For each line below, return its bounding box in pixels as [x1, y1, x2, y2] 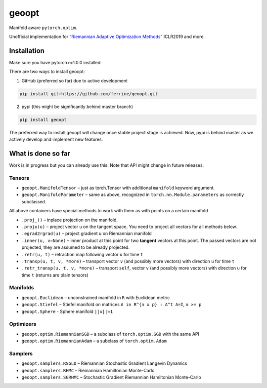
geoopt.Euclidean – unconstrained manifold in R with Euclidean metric [21, 294, 170, 301]
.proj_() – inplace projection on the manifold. [21, 217, 118, 223]
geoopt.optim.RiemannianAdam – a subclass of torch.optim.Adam [21, 338, 167, 344]
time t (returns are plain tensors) [21, 272, 89, 278]
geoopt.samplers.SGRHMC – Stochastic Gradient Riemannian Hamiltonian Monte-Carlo [21, 374, 201, 380]
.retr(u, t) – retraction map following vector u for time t [21, 251, 143, 257]
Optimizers [9, 321, 37, 328]
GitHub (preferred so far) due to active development [21, 78, 128, 83]
